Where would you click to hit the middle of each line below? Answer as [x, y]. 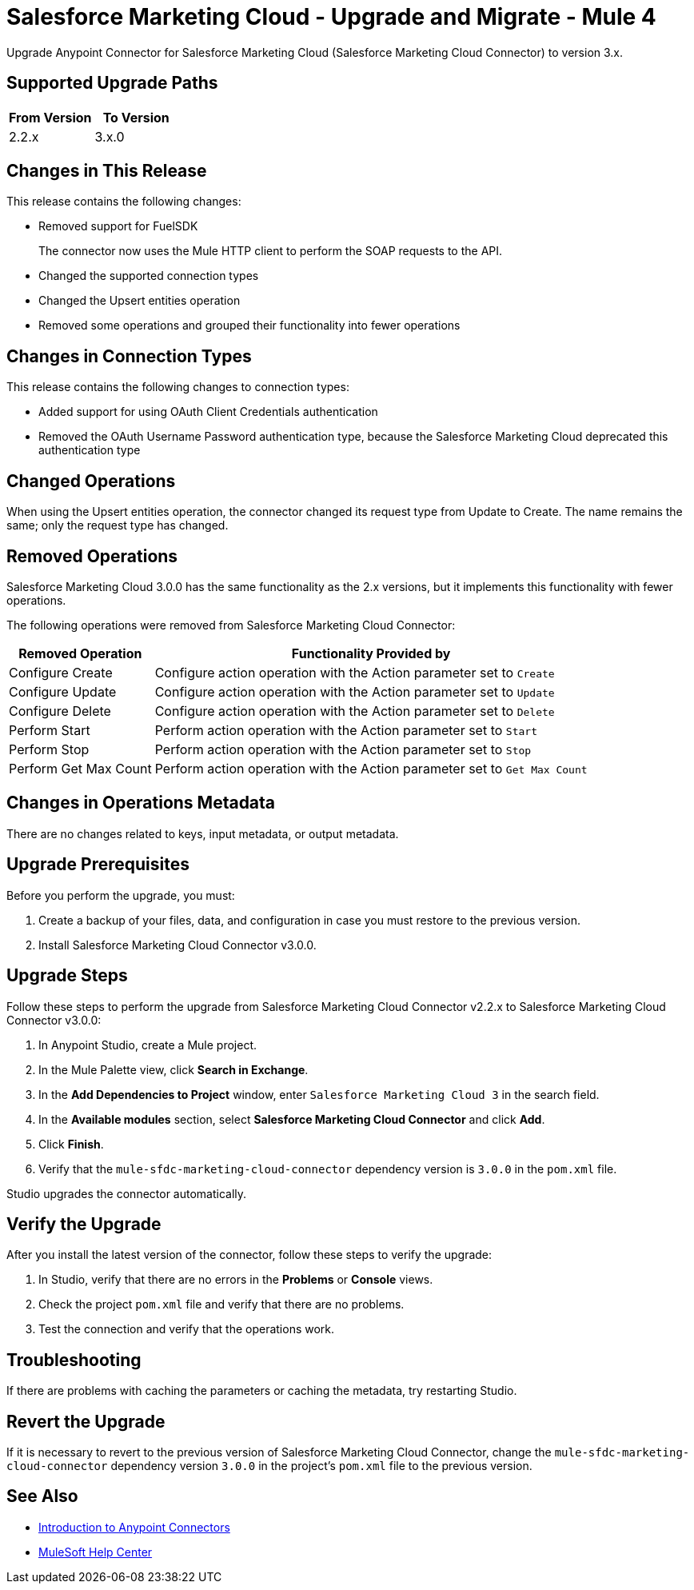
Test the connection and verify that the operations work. [187, 1329]
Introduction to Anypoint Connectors [134, 1527]
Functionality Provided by [371, 653]
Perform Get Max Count [80, 768]
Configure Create [61, 672]
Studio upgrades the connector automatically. [127, 1193]
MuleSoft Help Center [96, 1552]
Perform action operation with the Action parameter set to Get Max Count [371, 768]
